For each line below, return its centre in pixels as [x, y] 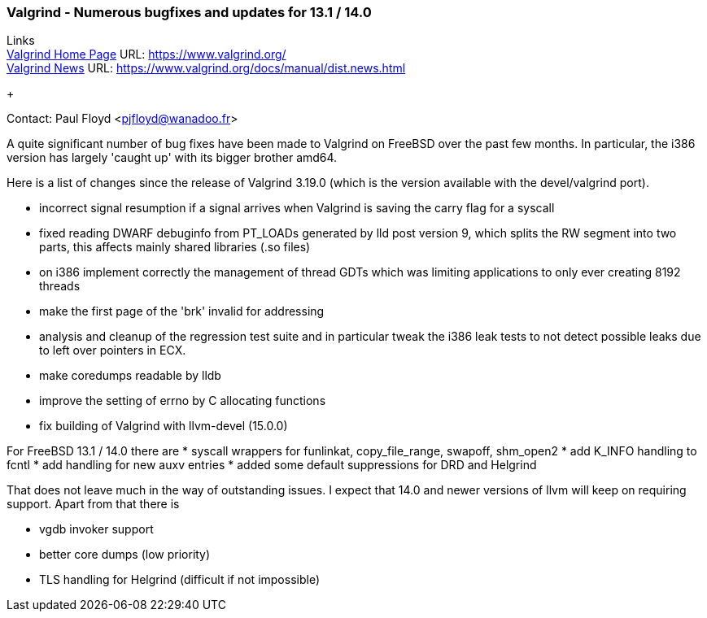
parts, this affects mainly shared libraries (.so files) [175, 247]
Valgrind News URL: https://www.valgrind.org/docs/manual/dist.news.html [206, 68]
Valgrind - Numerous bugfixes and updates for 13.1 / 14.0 [189, 12]
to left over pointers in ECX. [113, 350]
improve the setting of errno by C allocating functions [183, 401]
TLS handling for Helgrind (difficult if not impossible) [179, 580]
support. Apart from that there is [93, 504]
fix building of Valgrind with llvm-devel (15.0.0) [164, 426]
